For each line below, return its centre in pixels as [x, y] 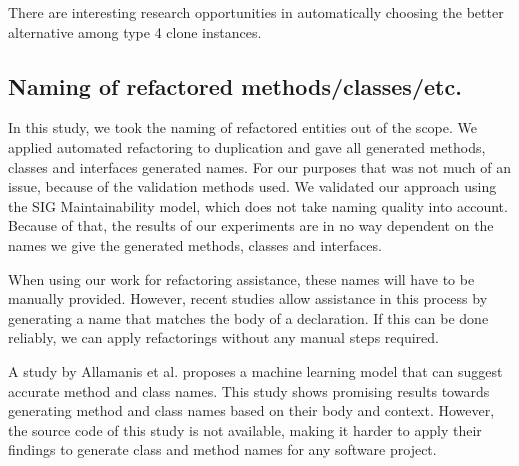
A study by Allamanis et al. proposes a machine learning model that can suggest [255, 370]
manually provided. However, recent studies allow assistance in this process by [248, 298]
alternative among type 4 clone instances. [135, 31]
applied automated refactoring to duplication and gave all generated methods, [247, 146]
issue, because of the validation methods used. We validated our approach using [252, 186]
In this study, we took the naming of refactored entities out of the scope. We [242, 127]
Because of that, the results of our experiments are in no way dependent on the [251, 225]
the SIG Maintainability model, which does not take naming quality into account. [258, 205]
